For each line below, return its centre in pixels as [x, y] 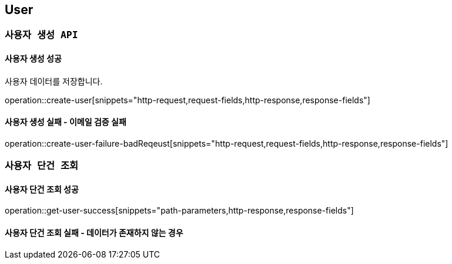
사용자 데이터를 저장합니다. [54, 81]
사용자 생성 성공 [33, 59]
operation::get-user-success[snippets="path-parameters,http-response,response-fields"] [179, 211]
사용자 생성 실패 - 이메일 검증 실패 [66, 122]
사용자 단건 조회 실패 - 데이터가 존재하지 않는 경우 [94, 233]
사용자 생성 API [41, 35]
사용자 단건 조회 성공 [42, 189]
